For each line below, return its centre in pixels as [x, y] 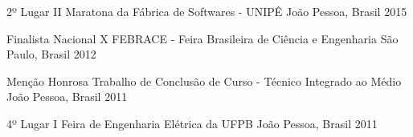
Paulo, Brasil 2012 [51, 54]
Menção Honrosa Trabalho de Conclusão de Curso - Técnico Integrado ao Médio [204, 81]
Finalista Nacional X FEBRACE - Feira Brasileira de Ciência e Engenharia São [202, 38]
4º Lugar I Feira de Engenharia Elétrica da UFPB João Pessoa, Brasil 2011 [192, 123]
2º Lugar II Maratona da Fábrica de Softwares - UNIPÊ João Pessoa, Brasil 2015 [207, 11]
